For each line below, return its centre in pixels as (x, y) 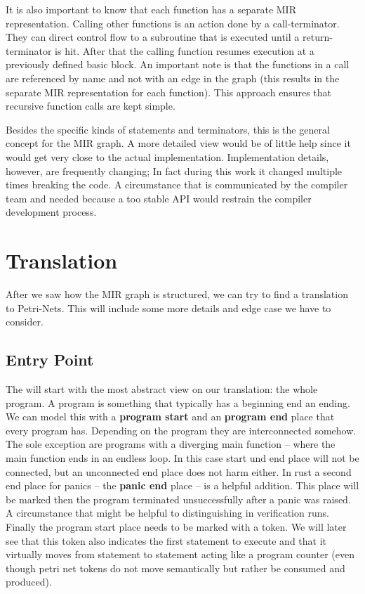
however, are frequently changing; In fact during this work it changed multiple (174, 170)
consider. (25, 322)
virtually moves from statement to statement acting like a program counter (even (180, 554)
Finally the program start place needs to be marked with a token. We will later (176, 526)
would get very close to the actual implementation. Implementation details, (167, 156)
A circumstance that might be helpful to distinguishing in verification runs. (167, 513)
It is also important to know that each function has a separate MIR (151, 9)
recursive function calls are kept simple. (91, 106)
